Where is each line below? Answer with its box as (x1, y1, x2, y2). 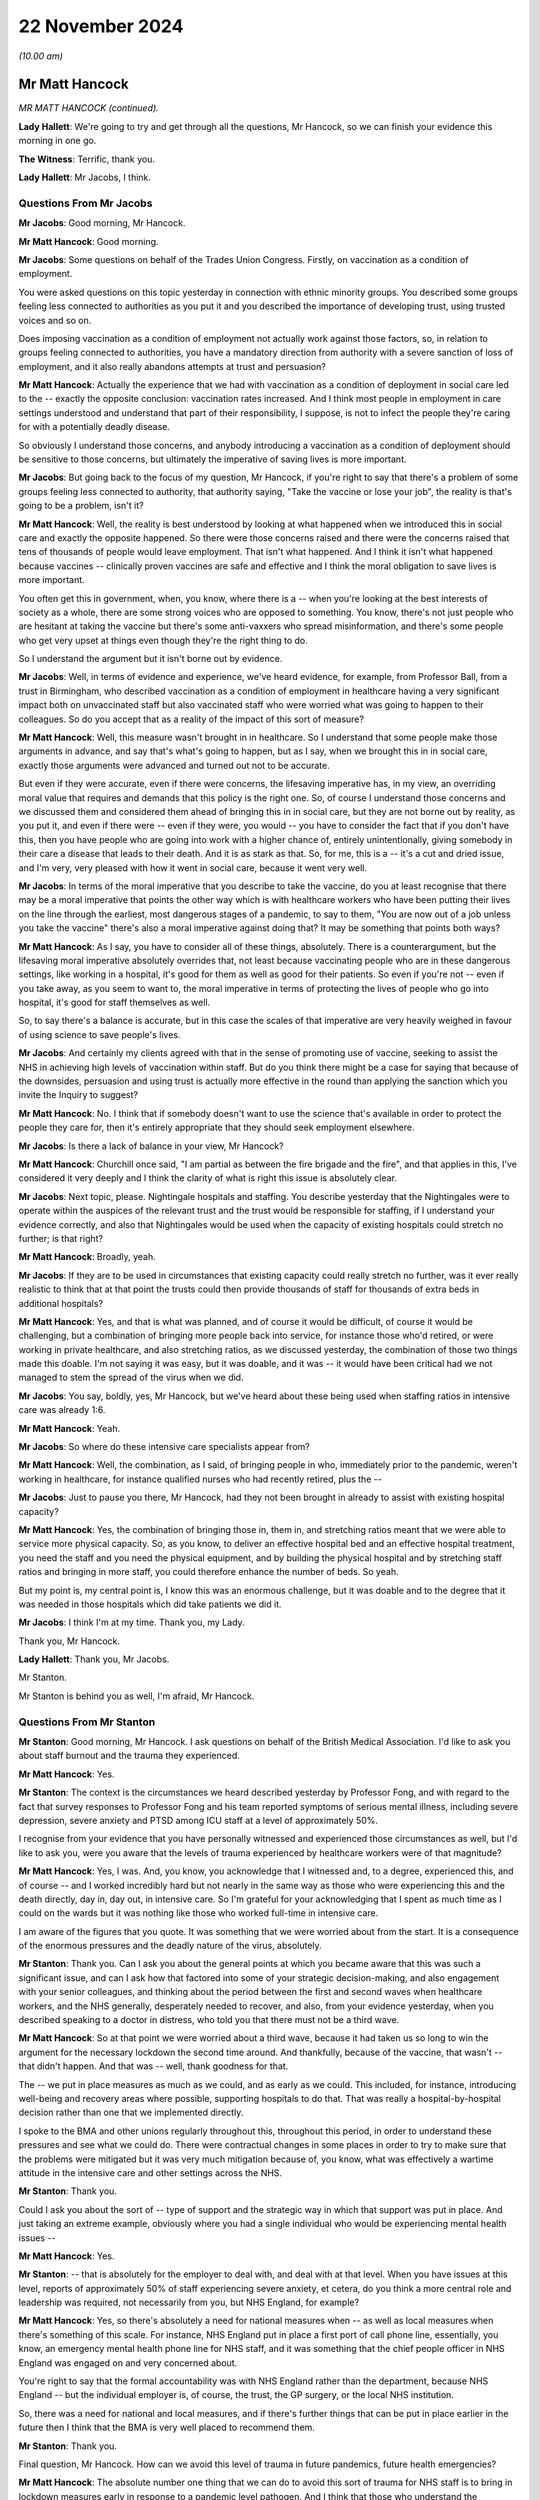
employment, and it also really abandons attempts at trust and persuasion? (18, 360, 327, 372)
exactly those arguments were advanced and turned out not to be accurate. (18, 759, 330, 771)
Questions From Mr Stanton (18, 1715, 156, 1729)
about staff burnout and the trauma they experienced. (18, 1750, 240, 1762)
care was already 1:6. (18, 1404, 106, 1416)
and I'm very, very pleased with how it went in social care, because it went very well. (18, 861, 367, 874)
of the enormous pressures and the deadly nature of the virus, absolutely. (18, 1940, 322, 1952)
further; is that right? (18, 1232, 104, 1244)
